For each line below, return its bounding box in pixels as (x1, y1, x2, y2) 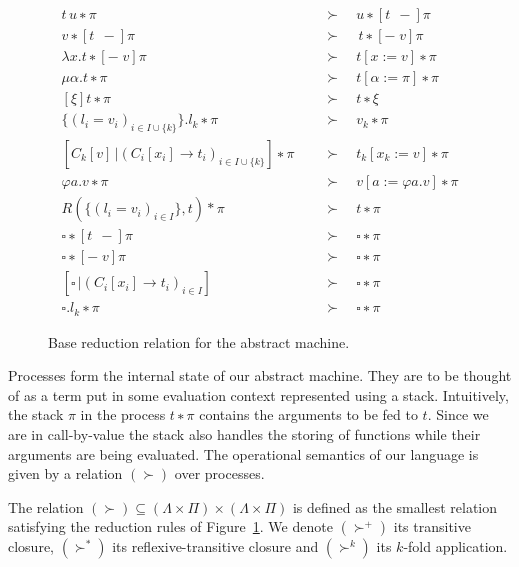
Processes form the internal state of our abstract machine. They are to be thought (8, 365, 512, 386)
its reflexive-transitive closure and (112, 536, 319, 557)
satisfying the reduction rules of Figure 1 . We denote (8, 516, 333, 537)
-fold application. (403, 536, 508, 557)
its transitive (393, 516, 471, 537)
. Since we (427, 404, 489, 425)
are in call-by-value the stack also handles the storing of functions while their (8, 424, 481, 445)
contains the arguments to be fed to (199, 404, 418, 425)
